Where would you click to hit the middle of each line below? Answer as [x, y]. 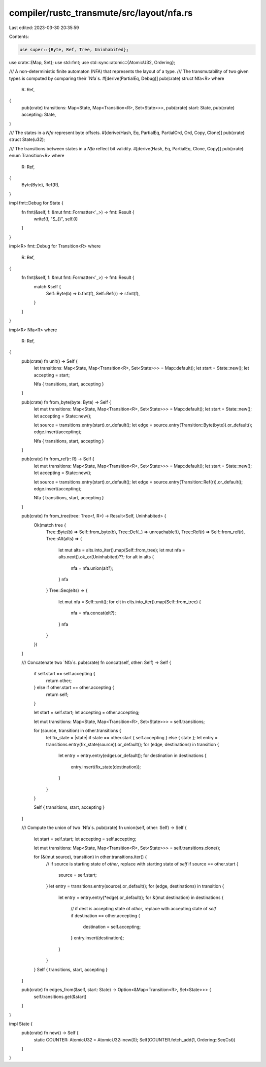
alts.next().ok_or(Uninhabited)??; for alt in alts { [106, 557]
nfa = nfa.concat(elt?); [93, 613]
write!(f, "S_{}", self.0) [56, 219]
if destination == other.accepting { [105, 915]
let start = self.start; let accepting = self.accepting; [85, 839]
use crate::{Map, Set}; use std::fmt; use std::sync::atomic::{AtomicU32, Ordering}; [92, 62]
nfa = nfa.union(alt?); [92, 568]
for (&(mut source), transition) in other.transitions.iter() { [90, 857]
